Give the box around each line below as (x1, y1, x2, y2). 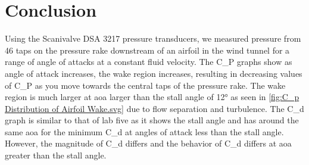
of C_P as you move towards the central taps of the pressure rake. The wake (5, 79, 286, 91)
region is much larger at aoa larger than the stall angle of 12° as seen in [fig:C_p (5, 91, 299, 103)
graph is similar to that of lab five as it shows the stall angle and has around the (5, 114, 299, 126)
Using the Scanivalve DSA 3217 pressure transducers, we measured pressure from (5, 32, 301, 45)
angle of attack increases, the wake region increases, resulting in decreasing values (5, 67, 302, 79)
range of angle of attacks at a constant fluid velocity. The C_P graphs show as (5, 55, 292, 68)
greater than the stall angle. (5, 149, 107, 161)
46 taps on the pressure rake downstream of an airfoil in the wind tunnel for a (5, 43, 290, 56)
